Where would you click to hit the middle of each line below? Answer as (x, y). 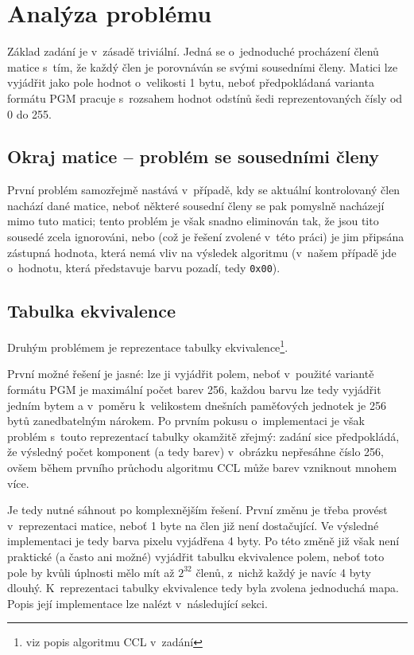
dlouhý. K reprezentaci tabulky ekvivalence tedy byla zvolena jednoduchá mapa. (203, 588)
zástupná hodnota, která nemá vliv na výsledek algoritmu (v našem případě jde (202, 252)
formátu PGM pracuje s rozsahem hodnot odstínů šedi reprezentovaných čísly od (205, 97)
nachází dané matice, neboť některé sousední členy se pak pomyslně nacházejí (196, 205)
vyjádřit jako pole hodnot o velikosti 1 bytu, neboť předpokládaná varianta (191, 82)
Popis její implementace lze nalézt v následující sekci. (137, 603)
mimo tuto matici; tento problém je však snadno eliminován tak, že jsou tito (193, 221)
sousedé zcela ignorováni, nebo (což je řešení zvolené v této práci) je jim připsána (206, 237)
